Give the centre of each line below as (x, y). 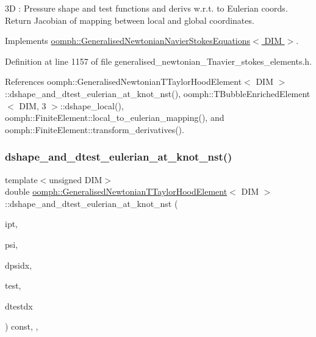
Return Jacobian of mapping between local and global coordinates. (130, 20)
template (21, 179)
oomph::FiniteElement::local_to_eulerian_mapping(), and (115, 118)
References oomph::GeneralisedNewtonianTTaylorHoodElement (124, 82)
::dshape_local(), (92, 105)
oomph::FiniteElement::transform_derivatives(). (95, 129)
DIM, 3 (33, 105)
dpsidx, (19, 265)
